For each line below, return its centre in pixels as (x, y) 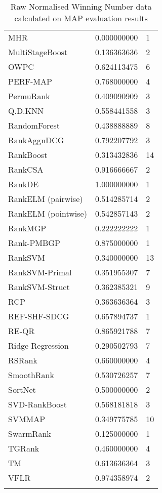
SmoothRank (31, 375)
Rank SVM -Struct (39, 287)
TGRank (24, 448)
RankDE (24, 184)
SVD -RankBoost (37, 404)
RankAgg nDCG (36, 140)
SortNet (22, 389)
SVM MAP (27, 419)
